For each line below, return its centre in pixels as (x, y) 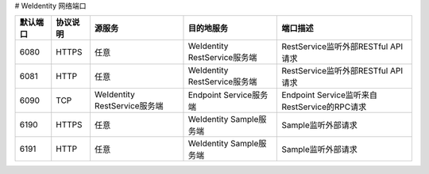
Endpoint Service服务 (228, 95)
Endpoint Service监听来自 (329, 95)
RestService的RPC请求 (324, 107)
